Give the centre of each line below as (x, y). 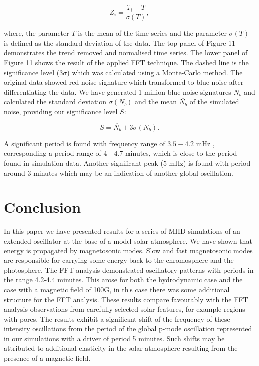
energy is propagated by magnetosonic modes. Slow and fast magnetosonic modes (128, 250)
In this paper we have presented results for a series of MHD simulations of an (122, 231)
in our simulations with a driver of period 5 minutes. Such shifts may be (114, 338)
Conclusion (43, 207)
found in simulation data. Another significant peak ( (84, 163)
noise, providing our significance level (61, 111)
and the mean (156, 101)
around (15, 173)
